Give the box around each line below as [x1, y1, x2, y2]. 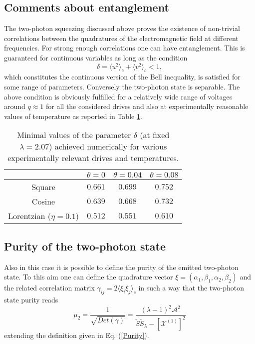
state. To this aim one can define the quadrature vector [4, 271, 173, 282]
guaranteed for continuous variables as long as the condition [4, 52, 188, 62]
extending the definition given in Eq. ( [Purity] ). [4, 329, 149, 340]
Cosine [31, 195, 55, 207]
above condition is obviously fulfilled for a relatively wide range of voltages [4, 91, 233, 101]
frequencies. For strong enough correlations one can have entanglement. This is [4, 42, 245, 53]
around [4, 101, 25, 111]
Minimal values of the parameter [17, 129, 131, 141]
